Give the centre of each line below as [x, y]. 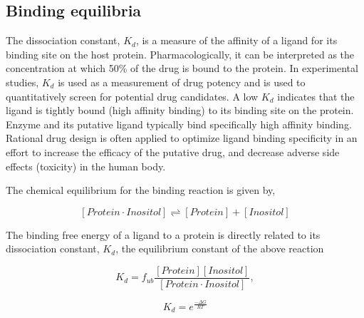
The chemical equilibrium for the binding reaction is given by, [141, 190]
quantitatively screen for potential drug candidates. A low [132, 96]
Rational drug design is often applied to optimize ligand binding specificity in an [182, 138]
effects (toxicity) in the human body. [86, 166]
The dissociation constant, [63, 40]
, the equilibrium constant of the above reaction [220, 248]
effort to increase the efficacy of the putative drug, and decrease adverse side [173, 152]
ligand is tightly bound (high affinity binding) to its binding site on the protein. [180, 110]
